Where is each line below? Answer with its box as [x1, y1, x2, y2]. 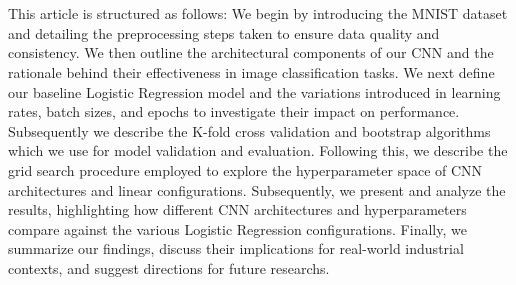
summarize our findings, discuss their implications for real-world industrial [8, 238, 464, 259]
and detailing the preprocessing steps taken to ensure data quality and [8, 22, 440, 43]
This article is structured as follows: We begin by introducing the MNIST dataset [8, 3, 508, 24]
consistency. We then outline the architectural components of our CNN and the [8, 42, 494, 63]
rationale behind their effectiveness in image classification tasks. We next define [8, 61, 495, 82]
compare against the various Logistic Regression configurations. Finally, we [8, 218, 467, 239]
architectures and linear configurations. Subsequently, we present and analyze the [8, 179, 506, 200]
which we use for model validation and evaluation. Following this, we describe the [8, 140, 508, 161]
